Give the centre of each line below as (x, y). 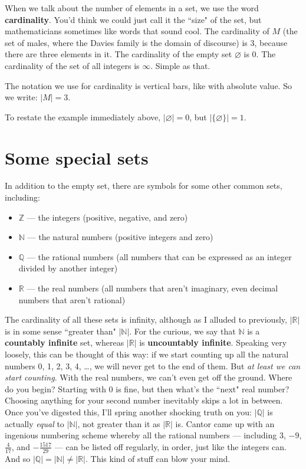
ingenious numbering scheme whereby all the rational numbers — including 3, (145, 435)
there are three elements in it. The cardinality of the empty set (119, 54)
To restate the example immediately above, (83, 117)
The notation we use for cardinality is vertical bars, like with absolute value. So (148, 85)
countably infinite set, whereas (65, 342)
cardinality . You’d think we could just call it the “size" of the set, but (133, 19)
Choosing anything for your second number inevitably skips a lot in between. (144, 400)
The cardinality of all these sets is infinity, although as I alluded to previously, (146, 319)
